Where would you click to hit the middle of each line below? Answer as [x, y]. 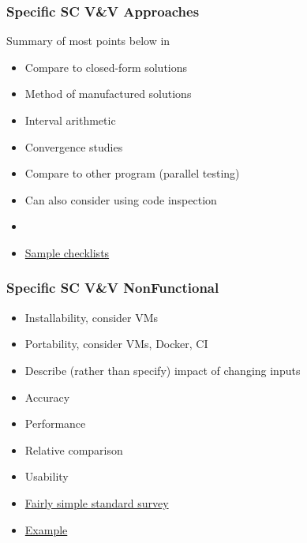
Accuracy [47, 397]
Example [46, 529]
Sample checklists [67, 252]
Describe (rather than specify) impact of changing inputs [163, 370]
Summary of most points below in [88, 41]
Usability [47, 476]
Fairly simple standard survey [97, 502]
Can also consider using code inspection [121, 199]
